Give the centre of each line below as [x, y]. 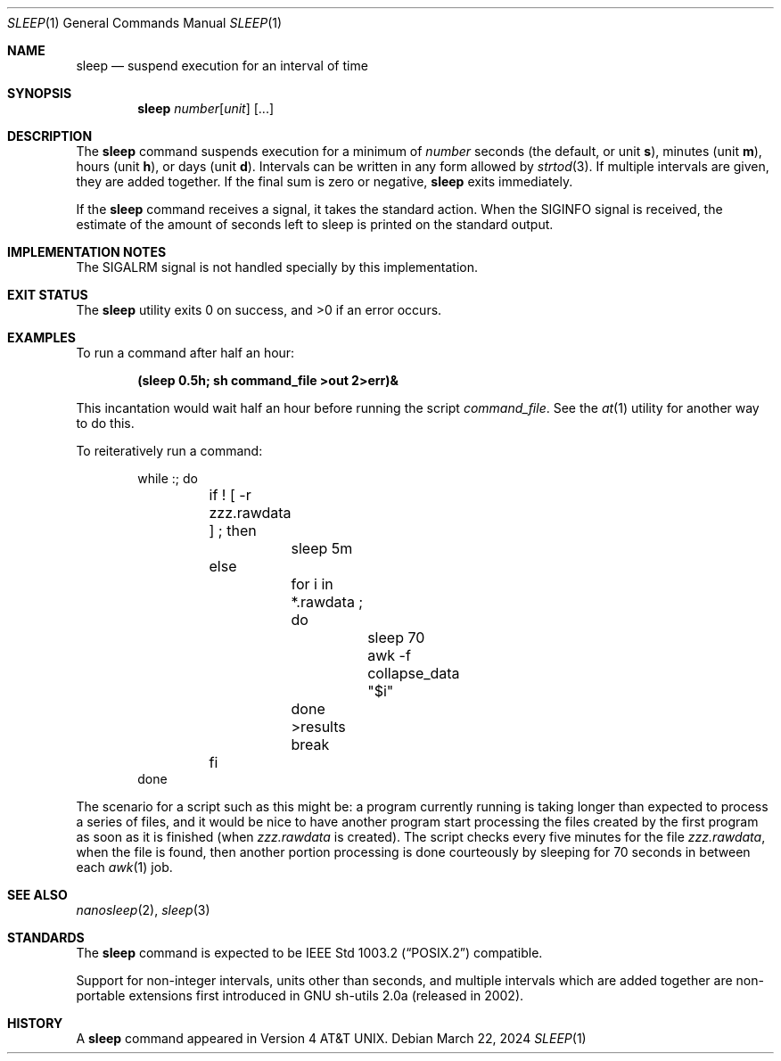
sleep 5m [322, 548]
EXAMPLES [41, 337]
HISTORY [35, 1023]
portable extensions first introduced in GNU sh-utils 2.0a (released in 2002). [300, 995]
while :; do [168, 478]
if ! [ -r [230, 495]
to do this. [105, 423]
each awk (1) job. [124, 867]
